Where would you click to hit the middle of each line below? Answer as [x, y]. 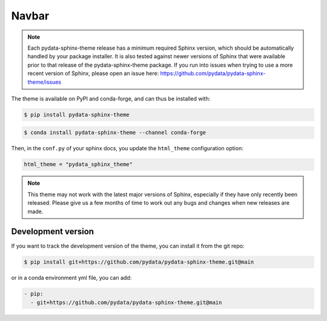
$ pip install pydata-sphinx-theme [77, 114]
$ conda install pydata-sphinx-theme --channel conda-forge [115, 133]
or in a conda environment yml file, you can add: [71, 278]
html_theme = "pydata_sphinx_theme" [78, 164]
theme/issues [45, 82]
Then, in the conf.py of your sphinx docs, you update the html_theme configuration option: [127, 148]
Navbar [30, 16]
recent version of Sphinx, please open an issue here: [93, 73]
